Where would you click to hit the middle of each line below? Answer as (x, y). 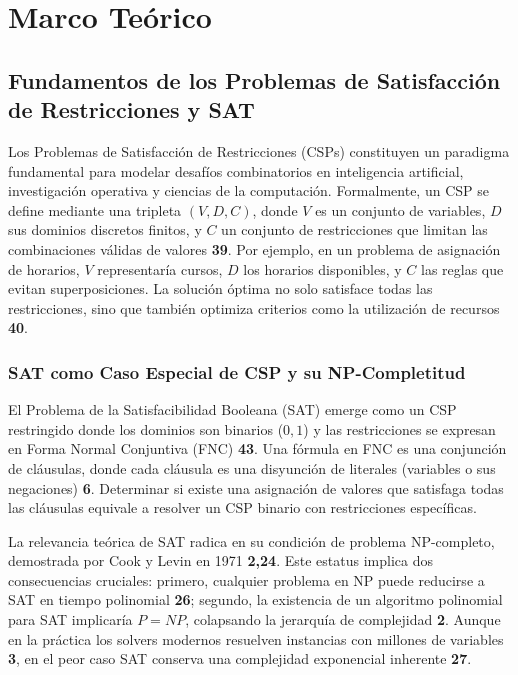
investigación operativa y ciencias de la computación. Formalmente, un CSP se (248, 190)
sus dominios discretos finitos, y (105, 229)
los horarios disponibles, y (322, 268)
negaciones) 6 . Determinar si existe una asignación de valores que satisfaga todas (256, 487)
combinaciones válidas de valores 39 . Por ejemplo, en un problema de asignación (254, 248)
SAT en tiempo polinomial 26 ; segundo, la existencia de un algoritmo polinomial (255, 599)
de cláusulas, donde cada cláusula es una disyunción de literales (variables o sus (252, 467)
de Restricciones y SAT (131, 109)
